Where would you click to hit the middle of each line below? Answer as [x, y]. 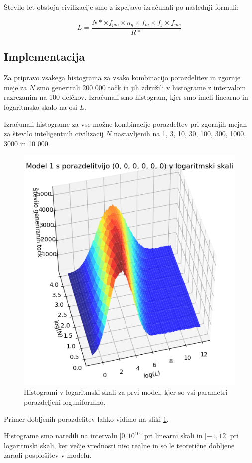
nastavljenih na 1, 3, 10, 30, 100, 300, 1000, [180, 133]
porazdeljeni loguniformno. [65, 402]
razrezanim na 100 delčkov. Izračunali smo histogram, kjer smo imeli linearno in [126, 97]
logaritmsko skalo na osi [41, 107]
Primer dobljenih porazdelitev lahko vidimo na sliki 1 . [86, 418]
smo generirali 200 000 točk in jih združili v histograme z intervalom [141, 87]
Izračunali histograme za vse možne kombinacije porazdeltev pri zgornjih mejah [126, 123]
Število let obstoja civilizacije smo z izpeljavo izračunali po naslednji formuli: [121, 7]
